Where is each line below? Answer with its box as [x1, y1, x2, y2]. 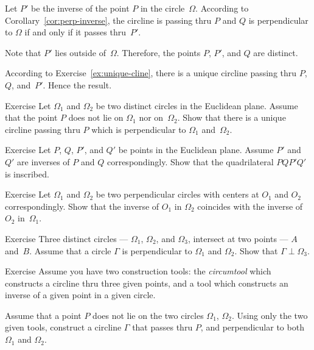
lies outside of [55, 46, 106, 59]
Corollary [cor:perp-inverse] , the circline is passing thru [5, 13, 212, 26]
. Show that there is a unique [177, 111, 286, 124]
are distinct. [253, 46, 298, 59]
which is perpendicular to [91, 123, 186, 135]
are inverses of [17, 155, 70, 168]
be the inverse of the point [31, 2, 130, 14]
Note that [5, 46, 41, 59]
